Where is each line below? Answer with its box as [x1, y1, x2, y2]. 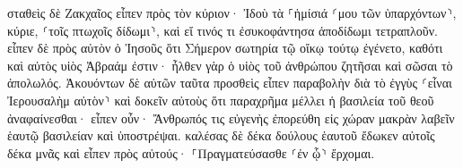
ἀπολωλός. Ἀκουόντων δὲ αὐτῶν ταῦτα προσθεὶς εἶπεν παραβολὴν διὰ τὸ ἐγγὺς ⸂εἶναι [7, 73, 452, 92]
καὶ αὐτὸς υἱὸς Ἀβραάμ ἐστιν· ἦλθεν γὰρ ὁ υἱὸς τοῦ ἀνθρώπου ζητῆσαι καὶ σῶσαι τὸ [7, 55, 453, 74]
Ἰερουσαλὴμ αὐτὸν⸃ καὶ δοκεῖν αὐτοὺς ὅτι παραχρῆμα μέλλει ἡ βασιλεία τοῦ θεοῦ [7, 90, 434, 109]
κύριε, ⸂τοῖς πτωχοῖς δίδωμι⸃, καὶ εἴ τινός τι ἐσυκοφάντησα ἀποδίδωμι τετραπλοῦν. [7, 21, 438, 39]
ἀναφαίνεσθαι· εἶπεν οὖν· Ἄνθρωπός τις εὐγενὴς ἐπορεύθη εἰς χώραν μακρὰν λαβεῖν [7, 108, 455, 127]
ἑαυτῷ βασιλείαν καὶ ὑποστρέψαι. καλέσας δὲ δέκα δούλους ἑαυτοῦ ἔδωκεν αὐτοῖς [7, 126, 435, 145]
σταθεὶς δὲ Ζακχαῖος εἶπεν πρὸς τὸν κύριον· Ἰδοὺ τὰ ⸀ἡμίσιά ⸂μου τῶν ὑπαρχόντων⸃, [7, 4, 457, 21]
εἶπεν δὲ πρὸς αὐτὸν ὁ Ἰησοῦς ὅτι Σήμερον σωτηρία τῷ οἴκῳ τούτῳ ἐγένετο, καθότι [7, 38, 443, 57]
